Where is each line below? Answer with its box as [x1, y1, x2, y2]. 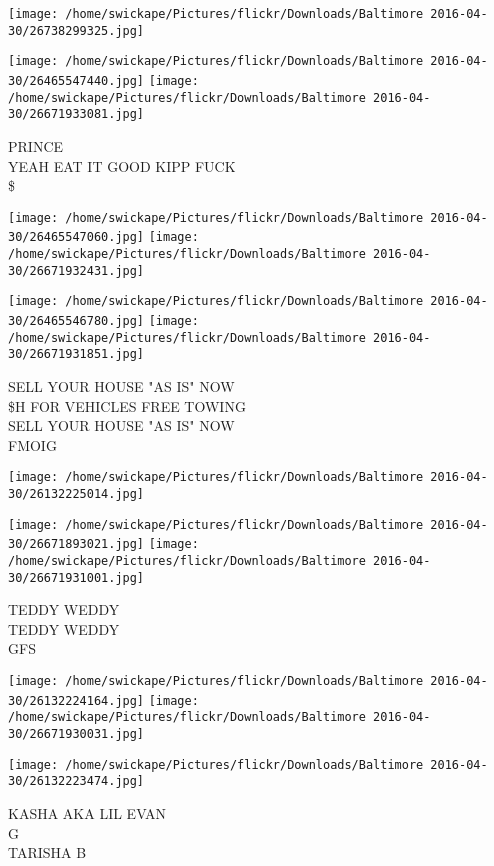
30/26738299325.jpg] [8, 23, 145, 38]
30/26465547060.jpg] [8, 230, 145, 245]
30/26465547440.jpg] [8, 73, 145, 88]
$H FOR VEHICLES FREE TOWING [8, 395, 246, 416]
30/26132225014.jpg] [8, 487, 145, 501]
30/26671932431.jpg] [8, 263, 145, 278]
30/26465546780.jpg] [8, 314, 145, 328]
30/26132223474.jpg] [8, 774, 145, 789]
